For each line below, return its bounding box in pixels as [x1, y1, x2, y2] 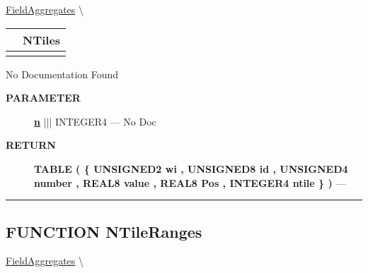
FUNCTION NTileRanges [6, 220, 202, 242]
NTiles [23, 31, 61, 48]
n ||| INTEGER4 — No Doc [34, 114, 156, 128]
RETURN [6, 138, 56, 152]
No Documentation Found [6, 66, 119, 81]
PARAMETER [6, 90, 81, 105]
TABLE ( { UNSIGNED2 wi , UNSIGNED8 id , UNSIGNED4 [34, 161, 348, 176]
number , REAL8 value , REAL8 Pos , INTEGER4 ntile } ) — [34, 175, 346, 190]
